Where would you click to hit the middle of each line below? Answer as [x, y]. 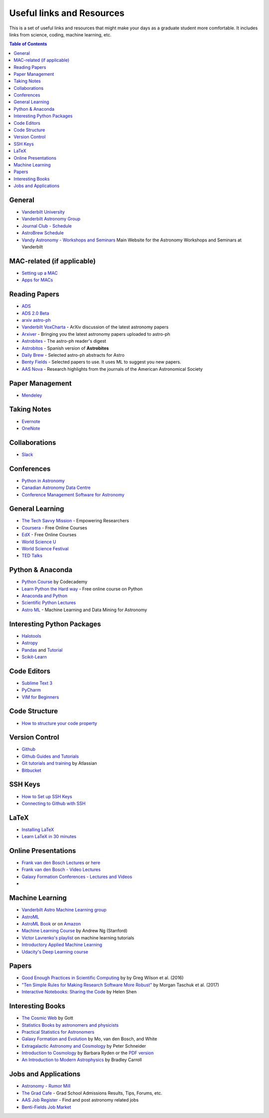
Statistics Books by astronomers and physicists [70, 1025]
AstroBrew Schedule [43, 233]
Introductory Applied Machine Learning [62, 945]
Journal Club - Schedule [47, 226]
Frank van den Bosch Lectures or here [61, 863]
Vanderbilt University [43, 212]
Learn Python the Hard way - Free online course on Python [82, 589]
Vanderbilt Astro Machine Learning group [64, 910]
